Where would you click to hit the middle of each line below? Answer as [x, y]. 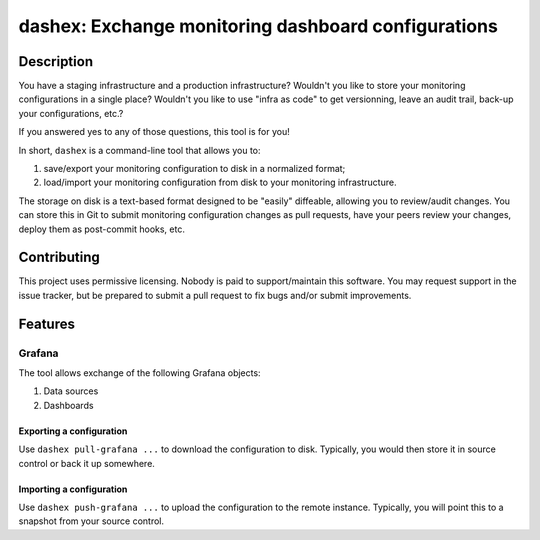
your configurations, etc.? [71, 113]
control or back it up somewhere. [86, 463]
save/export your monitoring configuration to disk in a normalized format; [194, 169]
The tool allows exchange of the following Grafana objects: [139, 373]
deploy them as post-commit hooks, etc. [101, 229]
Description [56, 61]
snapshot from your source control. [91, 521]
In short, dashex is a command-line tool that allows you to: [139, 150]
